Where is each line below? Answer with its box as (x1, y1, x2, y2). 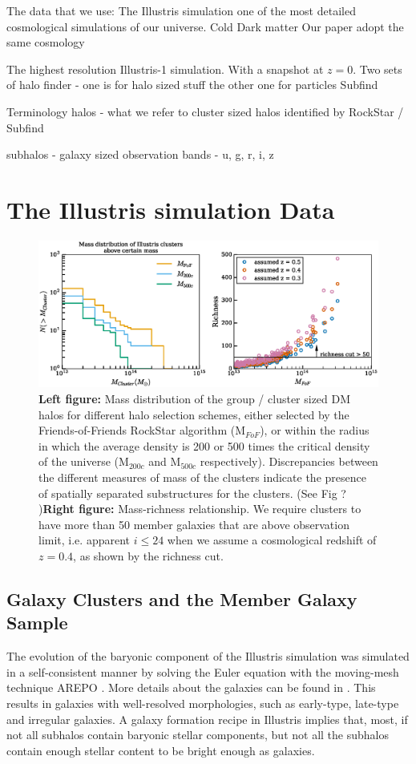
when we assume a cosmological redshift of (167, 532, 377, 548)
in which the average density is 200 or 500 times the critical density (38, 437, 370, 454)
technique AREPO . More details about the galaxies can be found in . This (6, 679, 376, 696)
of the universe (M (38, 453, 129, 470)
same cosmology (6, 34, 85, 51)
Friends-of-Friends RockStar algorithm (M (38, 422, 245, 439)
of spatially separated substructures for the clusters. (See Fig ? (38, 484, 346, 501)
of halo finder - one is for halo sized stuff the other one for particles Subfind (6, 76, 378, 93)
